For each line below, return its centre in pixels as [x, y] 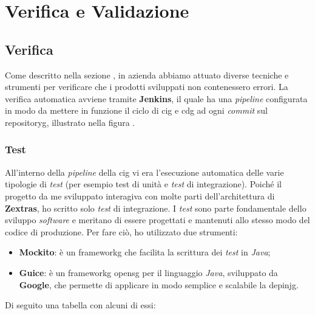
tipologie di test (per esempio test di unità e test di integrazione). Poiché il [143, 184]
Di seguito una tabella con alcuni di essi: [80, 305]
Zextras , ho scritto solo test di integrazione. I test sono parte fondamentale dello [156, 208]
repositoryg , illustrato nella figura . [70, 122]
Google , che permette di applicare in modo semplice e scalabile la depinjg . [159, 284]
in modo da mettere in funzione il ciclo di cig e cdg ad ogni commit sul [136, 110]
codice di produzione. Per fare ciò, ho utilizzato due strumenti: [121, 231]
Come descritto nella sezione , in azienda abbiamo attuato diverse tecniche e [147, 74]
